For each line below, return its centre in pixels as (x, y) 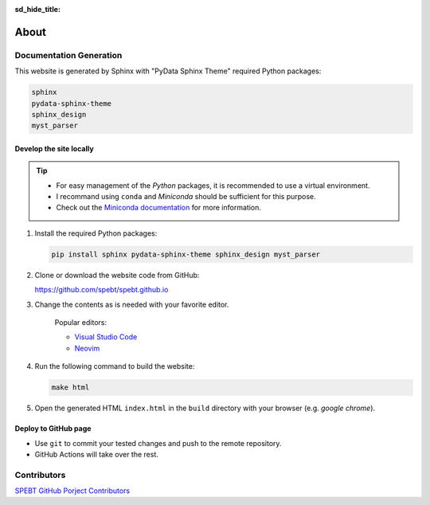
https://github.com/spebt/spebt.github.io (102, 290)
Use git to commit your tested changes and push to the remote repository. (158, 443)
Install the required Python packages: (96, 233)
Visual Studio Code (106, 337)
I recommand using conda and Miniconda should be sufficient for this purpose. (186, 197)
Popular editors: (81, 322)
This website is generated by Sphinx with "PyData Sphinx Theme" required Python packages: (168, 71)
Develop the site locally (55, 148)
